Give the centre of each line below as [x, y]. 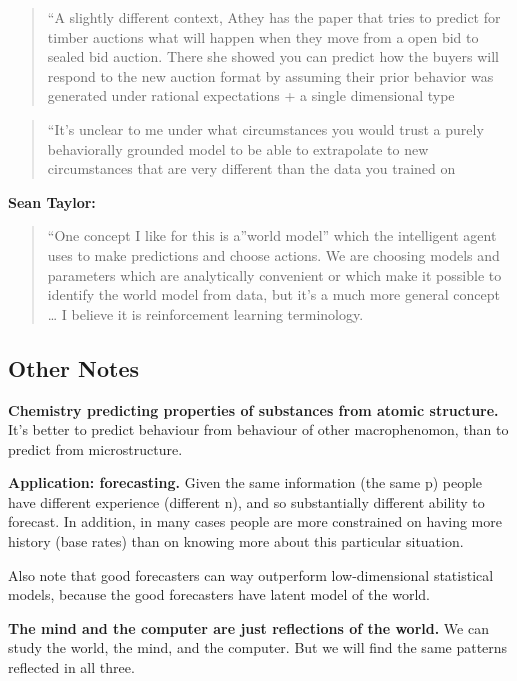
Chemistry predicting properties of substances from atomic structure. [253, 409]
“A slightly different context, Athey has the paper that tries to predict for [274, 17]
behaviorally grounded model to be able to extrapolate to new [238, 148]
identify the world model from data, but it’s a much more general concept [273, 294]
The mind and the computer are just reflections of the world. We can [248, 627]
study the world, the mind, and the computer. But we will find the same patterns [258, 647]
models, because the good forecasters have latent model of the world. [219, 594]
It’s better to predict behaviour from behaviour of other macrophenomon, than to [258, 429]
